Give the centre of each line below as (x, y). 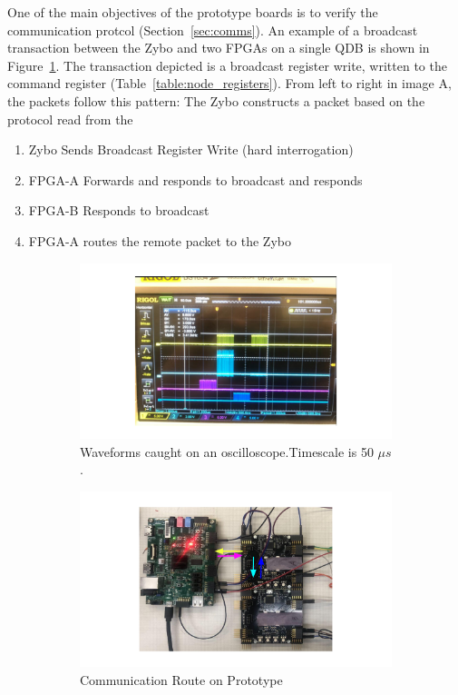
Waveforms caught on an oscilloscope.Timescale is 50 (227, 451)
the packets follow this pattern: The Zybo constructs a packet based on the (216, 100)
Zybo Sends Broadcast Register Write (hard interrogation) (191, 149)
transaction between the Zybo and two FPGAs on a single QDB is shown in (219, 48)
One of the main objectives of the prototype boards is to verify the (193, 12)
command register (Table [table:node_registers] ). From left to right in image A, (229, 83)
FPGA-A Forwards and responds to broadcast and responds (195, 179)
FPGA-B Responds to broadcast (119, 210)
